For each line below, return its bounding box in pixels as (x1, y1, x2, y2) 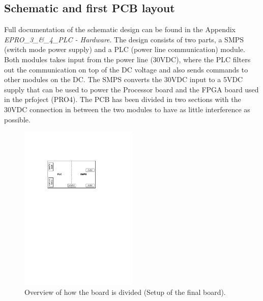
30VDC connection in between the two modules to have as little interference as (4, 104, 250, 114)
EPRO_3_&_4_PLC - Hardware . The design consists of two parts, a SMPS (4, 34, 244, 44)
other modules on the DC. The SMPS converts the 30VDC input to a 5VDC (4, 74, 243, 85)
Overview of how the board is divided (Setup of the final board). (24, 286, 226, 297)
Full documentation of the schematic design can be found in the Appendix (4, 24, 236, 35)
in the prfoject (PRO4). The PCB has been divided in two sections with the (4, 94, 241, 105)
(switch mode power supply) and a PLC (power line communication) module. (4, 44, 245, 55)
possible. (4, 114, 31, 124)
